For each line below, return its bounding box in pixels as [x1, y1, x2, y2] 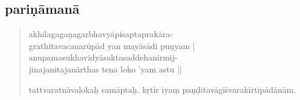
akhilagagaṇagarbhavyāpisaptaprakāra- [28, 28, 173, 40]
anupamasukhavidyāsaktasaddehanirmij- [28, 51, 178, 63]
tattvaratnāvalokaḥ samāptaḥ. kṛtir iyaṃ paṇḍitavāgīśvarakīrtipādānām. [28, 83, 296, 95]
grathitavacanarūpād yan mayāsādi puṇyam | [28, 39, 195, 51]
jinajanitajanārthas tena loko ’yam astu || [28, 62, 182, 75]
